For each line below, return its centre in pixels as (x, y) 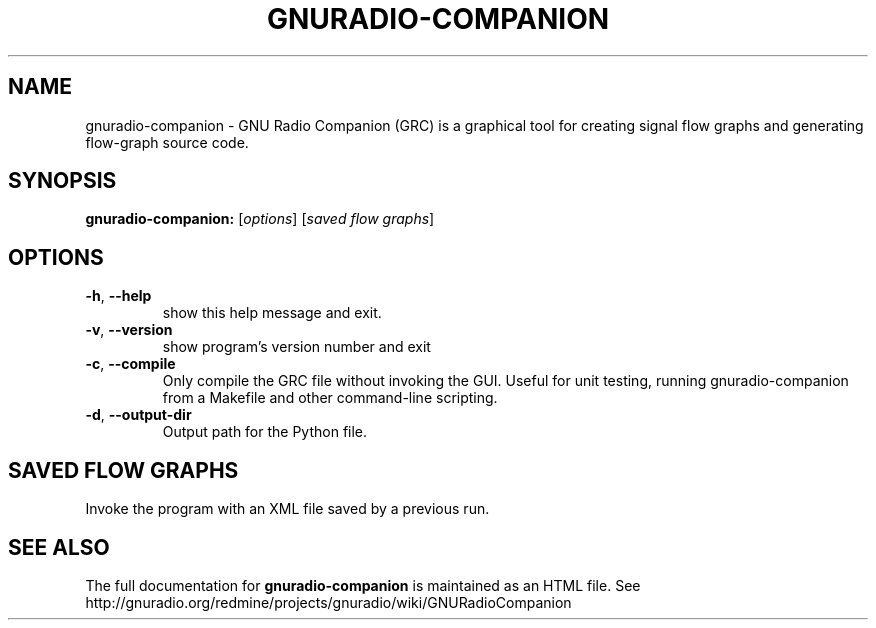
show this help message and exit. (272, 313)
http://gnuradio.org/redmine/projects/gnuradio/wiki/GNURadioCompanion (328, 602)
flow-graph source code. (167, 142)
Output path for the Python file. (265, 432)
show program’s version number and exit (296, 347)
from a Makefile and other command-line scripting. (330, 398)
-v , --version (129, 330)
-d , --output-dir (138, 415)
